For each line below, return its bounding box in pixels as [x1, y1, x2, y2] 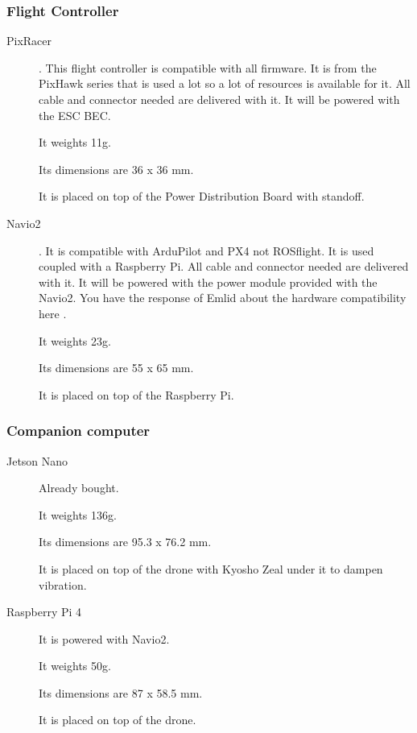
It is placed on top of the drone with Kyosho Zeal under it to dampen [39, 560, 383, 577]
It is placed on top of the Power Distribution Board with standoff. [39, 188, 365, 205]
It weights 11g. [39, 134, 111, 151]
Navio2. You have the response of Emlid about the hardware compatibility [39, 289, 407, 306]
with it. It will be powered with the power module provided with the [39, 273, 378, 290]
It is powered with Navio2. [39, 630, 170, 647]
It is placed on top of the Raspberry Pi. [39, 386, 234, 403]
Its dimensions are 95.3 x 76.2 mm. [39, 533, 212, 550]
